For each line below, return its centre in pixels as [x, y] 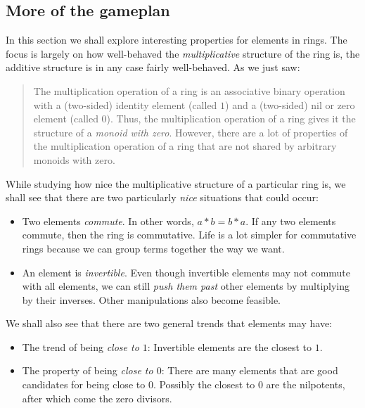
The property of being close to [88, 370]
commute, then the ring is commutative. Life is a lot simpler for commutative [189, 235]
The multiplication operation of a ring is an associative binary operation [189, 90]
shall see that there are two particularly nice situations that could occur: [162, 197]
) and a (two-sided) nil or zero [290, 104]
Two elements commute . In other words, [108, 221]
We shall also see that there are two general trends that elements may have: [169, 323]
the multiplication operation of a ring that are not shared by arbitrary [185, 146]
